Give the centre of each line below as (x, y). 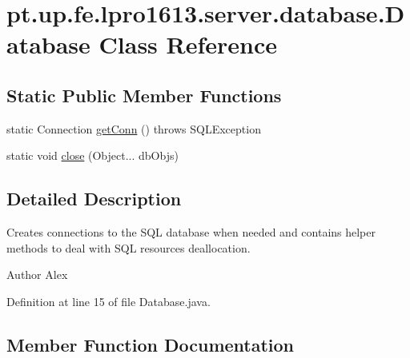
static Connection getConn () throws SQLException (134, 128)
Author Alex (37, 274)
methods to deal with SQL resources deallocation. (129, 247)
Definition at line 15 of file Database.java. (109, 301)
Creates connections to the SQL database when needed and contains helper (191, 232)
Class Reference (188, 44)
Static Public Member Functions (144, 95)
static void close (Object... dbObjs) (92, 155)
